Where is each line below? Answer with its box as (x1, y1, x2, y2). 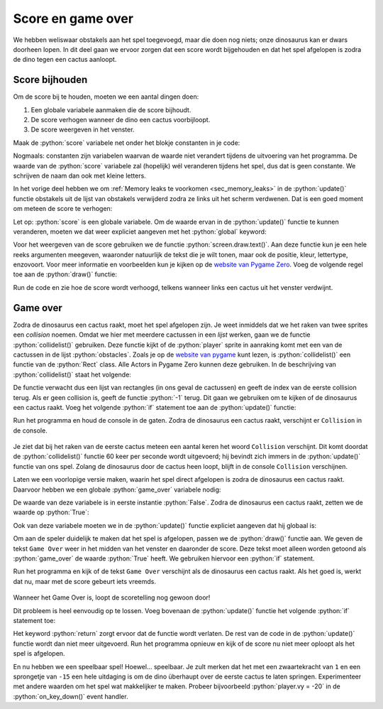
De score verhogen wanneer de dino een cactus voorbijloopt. (30, 116, 211, 124)
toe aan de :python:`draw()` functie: (13, 270, 117, 278)
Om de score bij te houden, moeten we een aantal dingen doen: (13, 92, 199, 101)
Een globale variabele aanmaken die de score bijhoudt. (30, 105, 191, 114)
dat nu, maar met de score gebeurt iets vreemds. (13, 577, 156, 585)
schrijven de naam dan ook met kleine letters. (13, 171, 147, 180)
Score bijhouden (13, 74, 88, 86)
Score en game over (13, 11, 134, 26)
